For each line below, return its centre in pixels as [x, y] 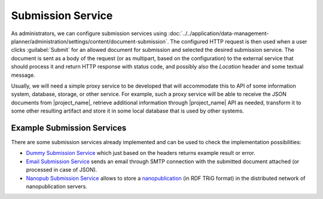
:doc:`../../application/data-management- [219, 33]
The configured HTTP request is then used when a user [239, 41]
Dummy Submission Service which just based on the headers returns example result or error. [141, 153]
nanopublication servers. [57, 186]
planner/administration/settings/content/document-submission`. [90, 41]
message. [23, 75]
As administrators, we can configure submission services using [89, 33]
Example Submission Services [69, 128]
